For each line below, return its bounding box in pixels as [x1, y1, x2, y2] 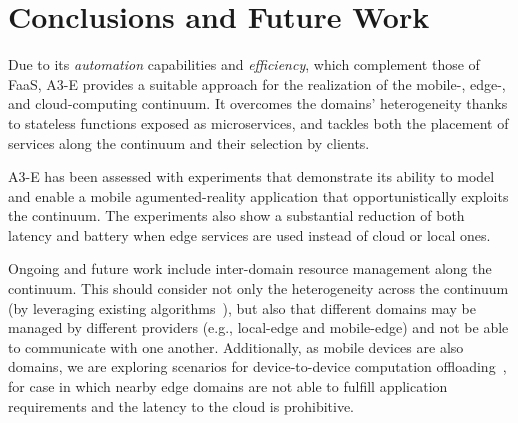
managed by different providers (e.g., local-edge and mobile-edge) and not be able [8, 317, 509, 338]
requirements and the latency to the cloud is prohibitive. [8, 395, 355, 416]
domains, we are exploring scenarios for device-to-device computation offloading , [8, 356, 507, 377]
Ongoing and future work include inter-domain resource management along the [8, 258, 492, 279]
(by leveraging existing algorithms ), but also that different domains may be [8, 297, 476, 318]
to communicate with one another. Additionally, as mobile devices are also [8, 336, 464, 357]
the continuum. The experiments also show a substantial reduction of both [8, 205, 465, 226]
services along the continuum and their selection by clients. [8, 132, 370, 153]
